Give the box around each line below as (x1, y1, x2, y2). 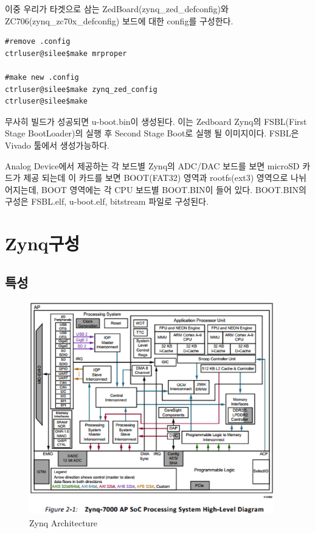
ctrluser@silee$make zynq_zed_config (5, 85, 157, 94)
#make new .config (5, 72, 79, 82)
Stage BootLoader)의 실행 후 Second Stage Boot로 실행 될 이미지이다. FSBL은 (5, 127, 299, 139)
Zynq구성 (5, 231, 80, 256)
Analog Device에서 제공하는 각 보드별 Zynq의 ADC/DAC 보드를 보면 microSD (5, 159, 300, 172)
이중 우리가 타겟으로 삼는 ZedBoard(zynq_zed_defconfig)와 (5, 2, 229, 15)
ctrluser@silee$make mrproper (5, 49, 127, 58)
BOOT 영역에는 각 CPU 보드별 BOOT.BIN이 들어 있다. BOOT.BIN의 (41, 183, 306, 196)
